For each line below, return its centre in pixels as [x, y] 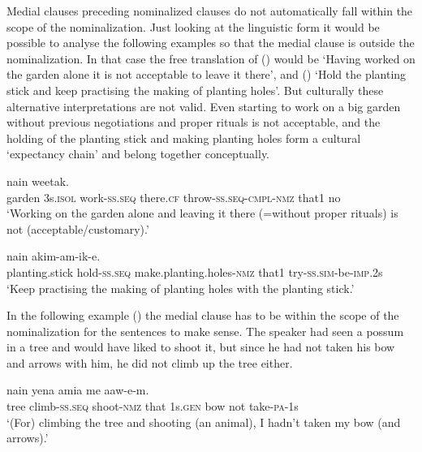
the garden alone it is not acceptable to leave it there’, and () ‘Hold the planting [207, 74]
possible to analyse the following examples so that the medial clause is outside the [211, 43]
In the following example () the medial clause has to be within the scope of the [203, 315]
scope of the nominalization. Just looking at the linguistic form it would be [193, 26]
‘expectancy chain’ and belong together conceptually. [138, 154]
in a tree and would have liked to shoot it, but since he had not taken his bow [201, 347]
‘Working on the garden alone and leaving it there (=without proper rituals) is [202, 213]
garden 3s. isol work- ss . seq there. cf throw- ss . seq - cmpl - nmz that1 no [174, 197]
